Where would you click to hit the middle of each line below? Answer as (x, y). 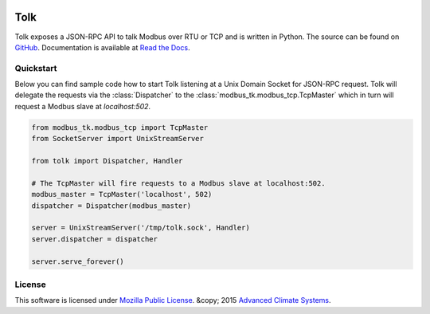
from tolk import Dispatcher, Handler (107, 161)
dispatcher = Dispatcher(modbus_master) (111, 206)
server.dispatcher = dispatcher (95, 239)
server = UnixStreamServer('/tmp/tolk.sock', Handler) (141, 228)
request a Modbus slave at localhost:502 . (83, 106)
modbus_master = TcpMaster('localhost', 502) (122, 194)
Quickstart (36, 68)
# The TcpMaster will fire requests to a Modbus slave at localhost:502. (178, 183)
